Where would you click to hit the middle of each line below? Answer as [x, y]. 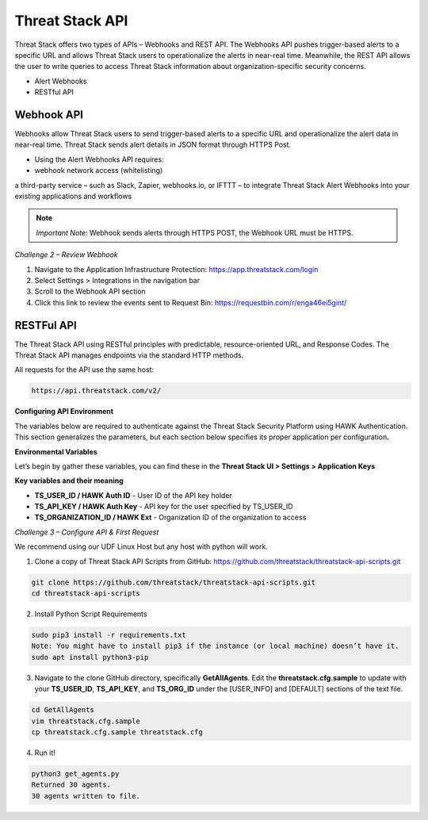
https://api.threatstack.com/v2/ [96, 391]
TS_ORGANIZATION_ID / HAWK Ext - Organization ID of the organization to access [170, 517]
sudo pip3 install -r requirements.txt [109, 635]
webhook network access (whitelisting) [99, 171]
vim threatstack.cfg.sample [86, 721]
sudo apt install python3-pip [90, 657]
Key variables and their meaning [69, 481]
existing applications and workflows [73, 196]
